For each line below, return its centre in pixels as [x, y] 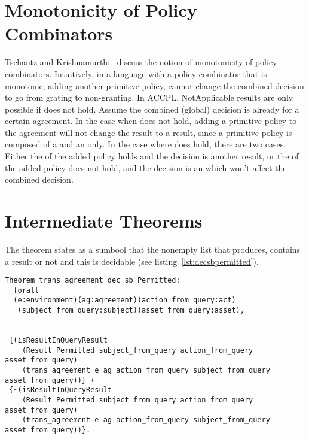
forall [26, 290]
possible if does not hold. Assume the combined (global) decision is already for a [152, 109]
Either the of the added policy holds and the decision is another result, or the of [152, 156]
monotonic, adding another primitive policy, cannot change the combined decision [154, 85]
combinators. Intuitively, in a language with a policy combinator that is [136, 73]
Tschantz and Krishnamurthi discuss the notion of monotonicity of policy [141, 62]
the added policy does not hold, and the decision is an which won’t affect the [146, 167]
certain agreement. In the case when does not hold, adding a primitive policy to [151, 121]
